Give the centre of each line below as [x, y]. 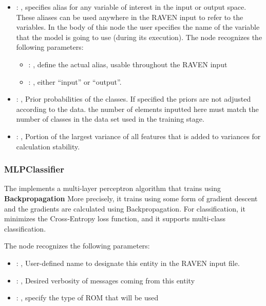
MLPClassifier [34, 169]
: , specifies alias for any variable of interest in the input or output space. [131, 7]
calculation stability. [48, 146]
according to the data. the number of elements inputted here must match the [137, 109]
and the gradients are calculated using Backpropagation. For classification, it [125, 208]
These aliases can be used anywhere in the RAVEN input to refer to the [130, 17]
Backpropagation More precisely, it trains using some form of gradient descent [131, 198]
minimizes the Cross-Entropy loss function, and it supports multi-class [115, 218]
